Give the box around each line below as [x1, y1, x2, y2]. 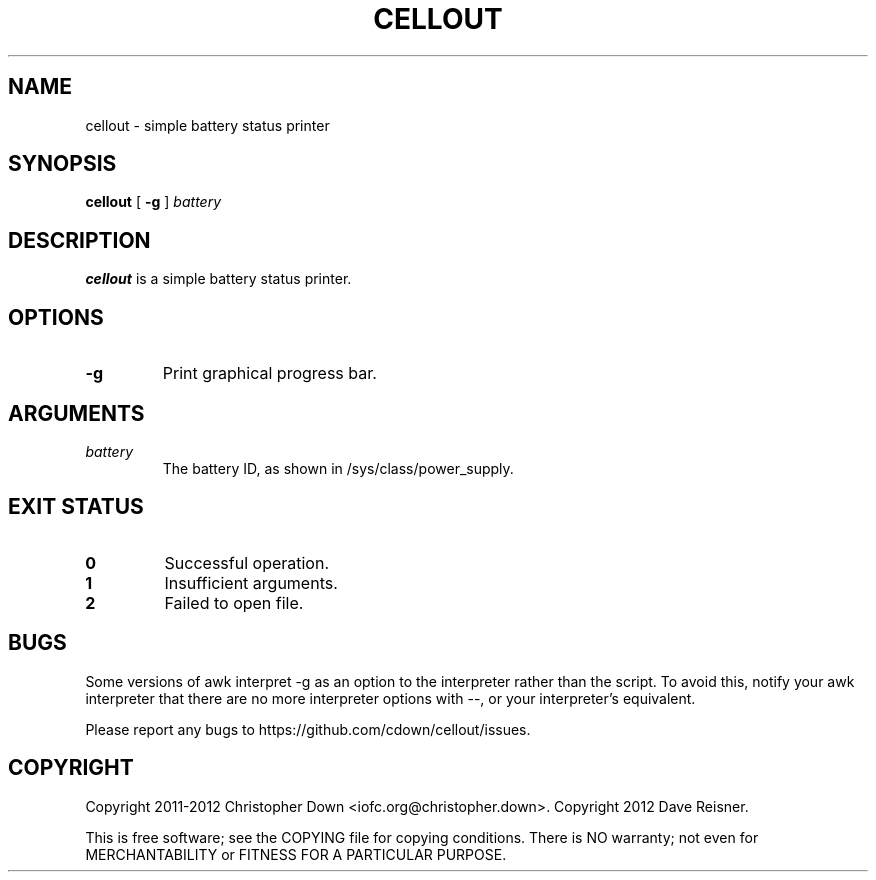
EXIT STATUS [8, 494, 144, 520]
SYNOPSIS [8, 151, 117, 177]
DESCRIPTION [8, 227, 151, 253]
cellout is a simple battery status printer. [85, 270, 352, 288]
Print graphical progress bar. [162, 363, 377, 384]
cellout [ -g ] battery [85, 193, 222, 211]
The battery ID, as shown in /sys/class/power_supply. [162, 459, 514, 477]
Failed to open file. [164, 592, 304, 613]
